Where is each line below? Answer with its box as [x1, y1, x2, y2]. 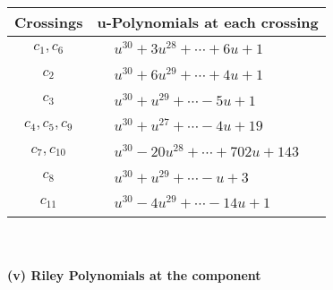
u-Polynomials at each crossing [97, 12, 319, 32]
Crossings [14, 12, 83, 32]
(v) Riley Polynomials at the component [7, 265, 261, 284]
